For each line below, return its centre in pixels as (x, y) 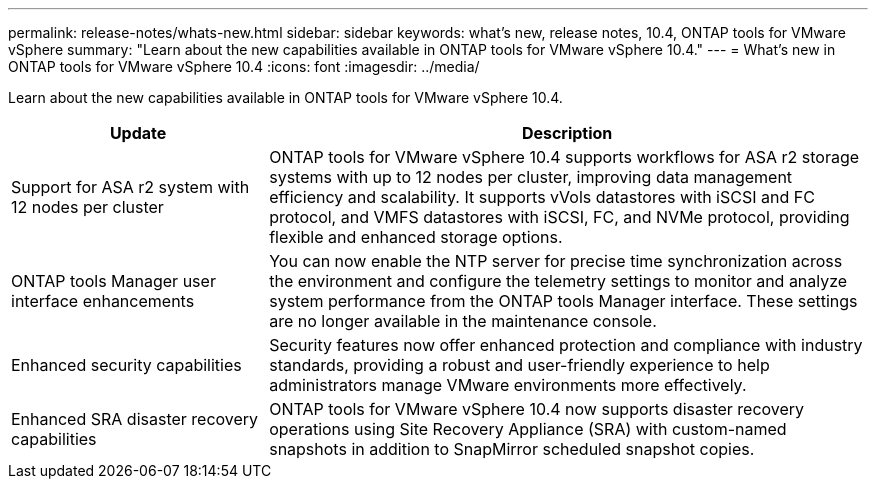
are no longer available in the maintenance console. (463, 321)
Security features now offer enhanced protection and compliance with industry (566, 345)
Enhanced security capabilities (126, 365)
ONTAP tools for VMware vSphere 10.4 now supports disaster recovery (537, 409)
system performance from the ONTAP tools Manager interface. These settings (563, 301)
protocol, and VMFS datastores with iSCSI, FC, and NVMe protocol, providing (559, 217)
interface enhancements (103, 301)
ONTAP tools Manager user (113, 281)
